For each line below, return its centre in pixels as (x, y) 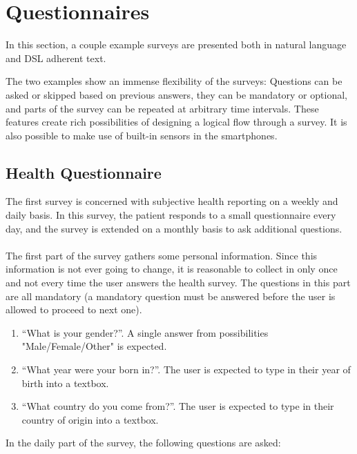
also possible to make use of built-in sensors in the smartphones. (142, 135)
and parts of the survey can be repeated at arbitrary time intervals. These (162, 108)
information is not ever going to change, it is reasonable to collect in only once (172, 269)
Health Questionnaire (84, 172)
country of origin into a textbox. (90, 419)
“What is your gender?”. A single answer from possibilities (145, 332)
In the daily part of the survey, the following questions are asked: (143, 443)
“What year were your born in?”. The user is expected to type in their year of (186, 369)
